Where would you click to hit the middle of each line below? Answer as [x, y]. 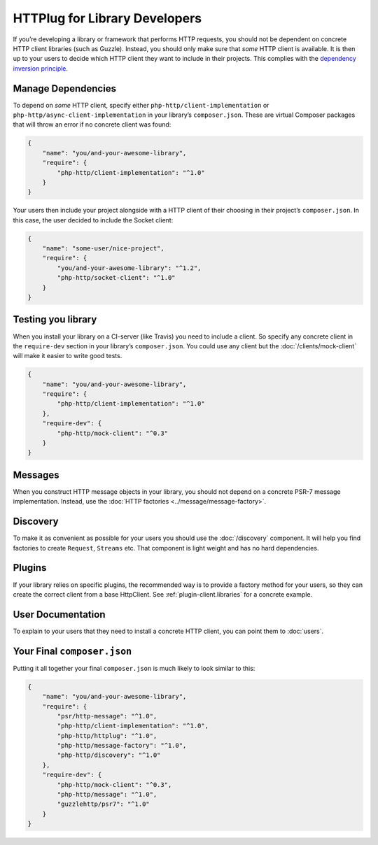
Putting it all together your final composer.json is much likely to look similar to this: [134, 668]
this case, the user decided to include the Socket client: [93, 220]
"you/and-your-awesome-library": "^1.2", [129, 268]
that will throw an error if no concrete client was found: [92, 125]
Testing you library [55, 319]
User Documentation [59, 615]
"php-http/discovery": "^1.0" [109, 755]
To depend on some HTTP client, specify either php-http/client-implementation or [141, 105]
